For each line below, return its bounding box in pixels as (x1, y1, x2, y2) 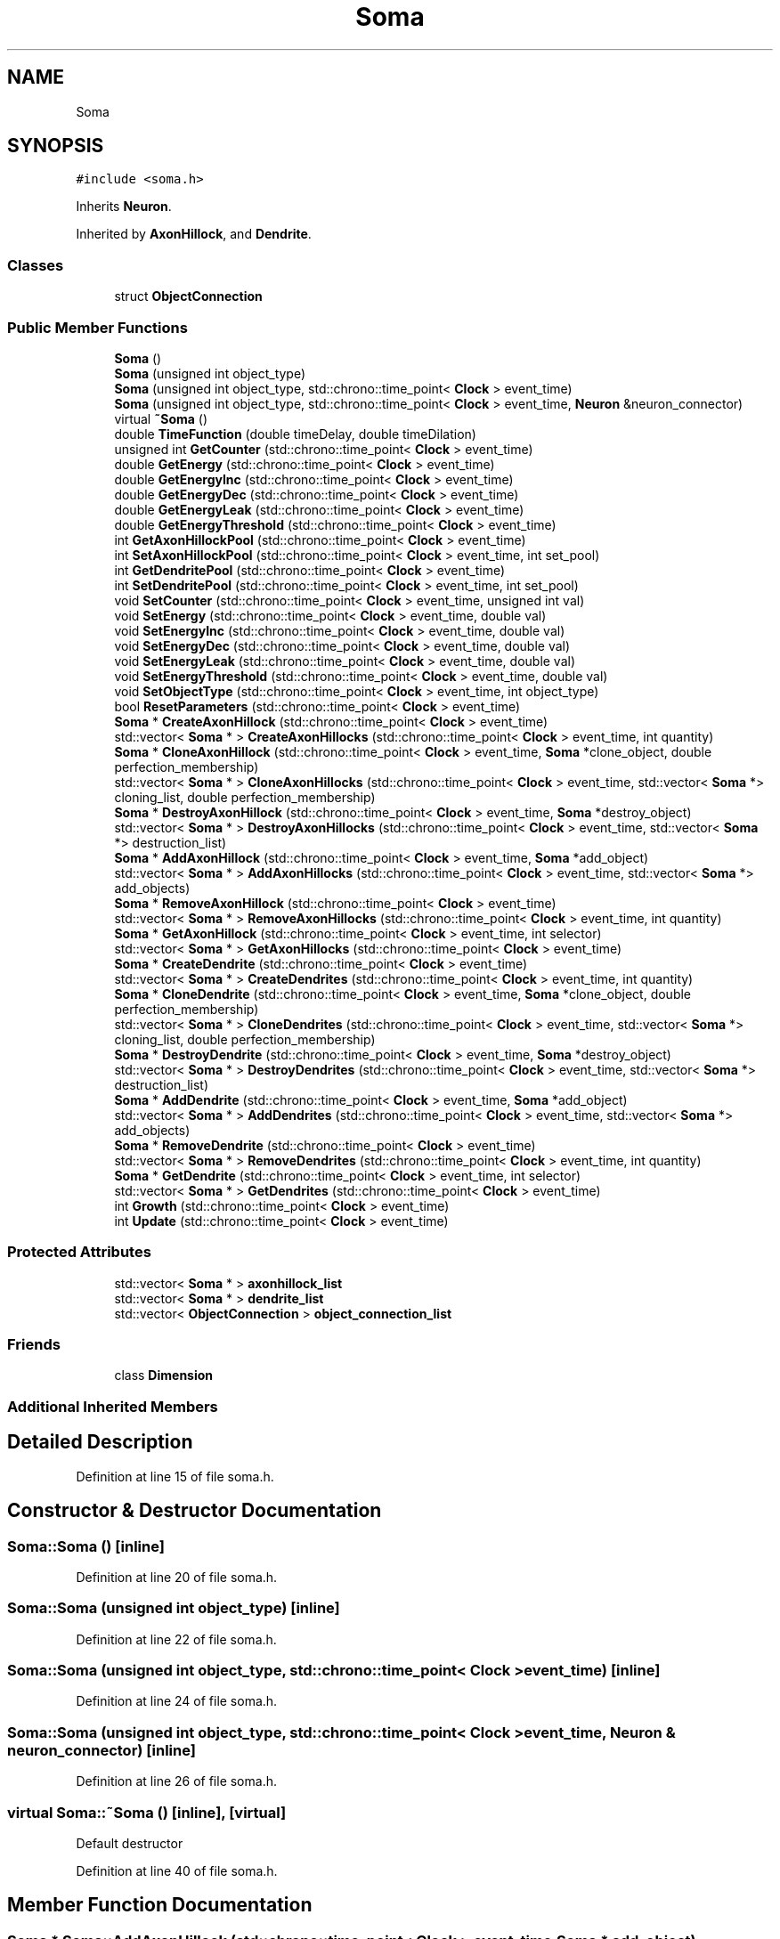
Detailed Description (7, 1431, 193, 1454)
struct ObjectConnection (114, 288, 263, 304)
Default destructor (76, 1835, 183, 1851)
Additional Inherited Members (7, 1397, 218, 1416)
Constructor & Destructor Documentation (7, 1499, 382, 1522)
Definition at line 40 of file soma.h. (76, 1862, 278, 1878)
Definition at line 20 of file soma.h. (76, 1569, 278, 1585)
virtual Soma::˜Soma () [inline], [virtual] (7, 1803, 287, 1821)
